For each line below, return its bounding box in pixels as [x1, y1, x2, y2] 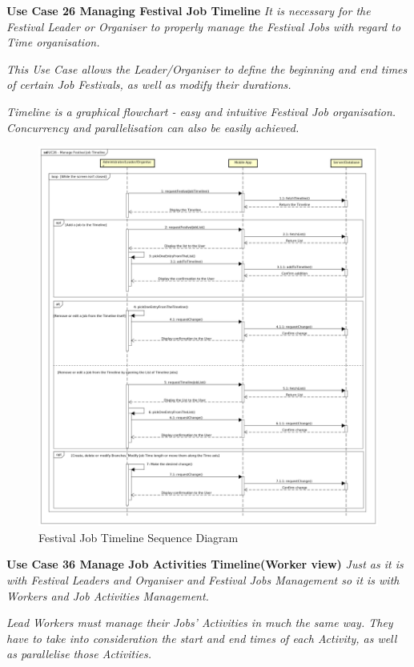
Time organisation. [6, 34, 100, 50]
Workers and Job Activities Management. [6, 587, 209, 604]
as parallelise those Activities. [6, 645, 151, 662]
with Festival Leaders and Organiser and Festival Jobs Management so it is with [6, 571, 400, 588]
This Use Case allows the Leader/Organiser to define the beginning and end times [6, 60, 408, 77]
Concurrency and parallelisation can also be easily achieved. [6, 119, 299, 135]
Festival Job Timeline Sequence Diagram [38, 528, 239, 545]
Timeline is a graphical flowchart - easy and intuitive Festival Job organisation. [6, 102, 396, 119]
